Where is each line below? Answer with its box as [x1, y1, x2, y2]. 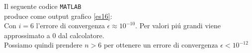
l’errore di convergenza [36, 20, 105, 31]
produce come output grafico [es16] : [4, 10, 112, 21]
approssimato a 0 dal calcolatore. [4, 30, 104, 40]
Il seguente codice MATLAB [4, 1, 82, 11]
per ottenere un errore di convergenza [103, 40, 218, 50]
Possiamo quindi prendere [4, 40, 83, 50]
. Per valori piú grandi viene [135, 20, 221, 31]
